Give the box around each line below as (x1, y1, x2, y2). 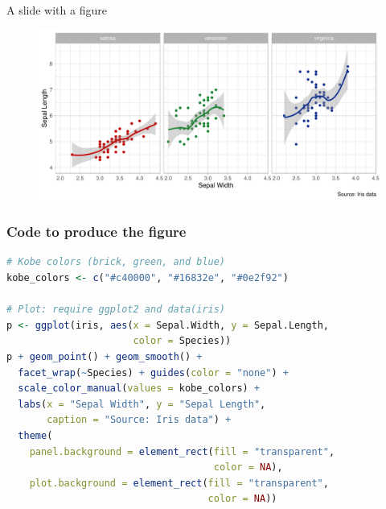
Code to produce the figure (6, 221, 187, 242)
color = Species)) (133, 335, 232, 347)
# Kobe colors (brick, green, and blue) (6, 256, 226, 268)
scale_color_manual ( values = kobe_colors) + (18, 383, 261, 395)
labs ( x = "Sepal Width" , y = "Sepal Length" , (18, 398, 266, 410)
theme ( (18, 429, 53, 441)
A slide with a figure (6, 2, 107, 18)
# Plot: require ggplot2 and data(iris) (6, 304, 226, 316)
